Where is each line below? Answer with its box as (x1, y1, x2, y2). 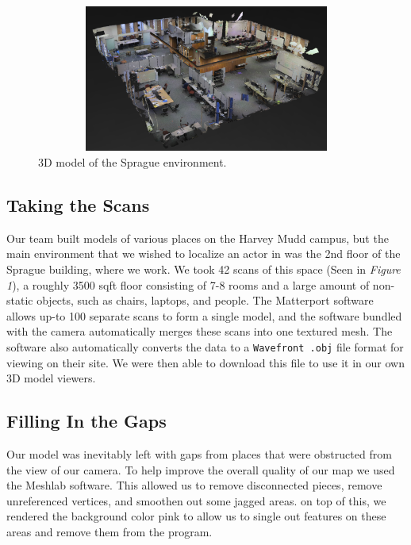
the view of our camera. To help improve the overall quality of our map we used (6, 461, 395, 478)
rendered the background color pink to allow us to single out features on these (6, 508, 386, 524)
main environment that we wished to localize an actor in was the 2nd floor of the (6, 245, 401, 262)
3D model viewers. (6, 370, 96, 386)
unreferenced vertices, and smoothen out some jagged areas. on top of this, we (6, 492, 386, 509)
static (6, 292, 33, 309)
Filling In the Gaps (6, 409, 167, 433)
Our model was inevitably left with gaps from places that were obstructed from (6, 445, 392, 462)
